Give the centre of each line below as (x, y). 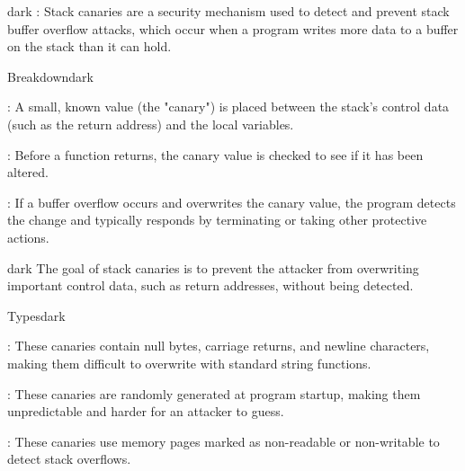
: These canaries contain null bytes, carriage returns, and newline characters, (219, 346)
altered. (28, 172)
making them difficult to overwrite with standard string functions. (189, 363)
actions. (28, 237)
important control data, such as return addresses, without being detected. (210, 285)
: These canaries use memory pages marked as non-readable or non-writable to (224, 441)
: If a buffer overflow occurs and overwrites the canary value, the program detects (232, 202)
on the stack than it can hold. (89, 46)
